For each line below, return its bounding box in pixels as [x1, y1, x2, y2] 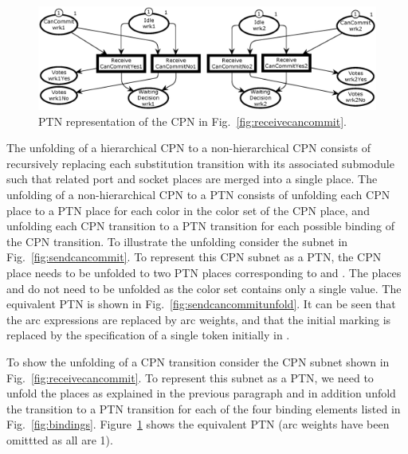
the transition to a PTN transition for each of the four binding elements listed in [6, 400, 401, 417]
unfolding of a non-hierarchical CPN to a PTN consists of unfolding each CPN [6, 186, 390, 202]
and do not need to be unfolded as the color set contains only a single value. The [6, 280, 402, 296]
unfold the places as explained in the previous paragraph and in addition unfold [6, 385, 396, 401]
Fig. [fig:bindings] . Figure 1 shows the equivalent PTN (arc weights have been [6, 416, 390, 432]
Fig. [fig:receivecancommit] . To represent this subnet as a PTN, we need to [6, 369, 374, 386]
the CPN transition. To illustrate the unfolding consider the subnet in [6, 233, 348, 249]
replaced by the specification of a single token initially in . [6, 327, 290, 343]
